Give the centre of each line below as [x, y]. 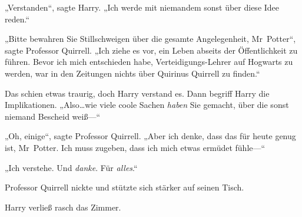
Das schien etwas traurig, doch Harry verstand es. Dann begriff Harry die [137, 93]
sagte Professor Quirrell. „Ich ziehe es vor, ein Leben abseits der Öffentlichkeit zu [151, 50]
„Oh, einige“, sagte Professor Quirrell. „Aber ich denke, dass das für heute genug [150, 136]
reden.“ [17, 19]
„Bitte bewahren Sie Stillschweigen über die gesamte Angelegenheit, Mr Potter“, [150, 39]
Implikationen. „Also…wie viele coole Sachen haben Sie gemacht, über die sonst [147, 105]
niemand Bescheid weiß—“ [53, 116]
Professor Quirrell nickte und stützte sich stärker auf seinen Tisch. [125, 187]
